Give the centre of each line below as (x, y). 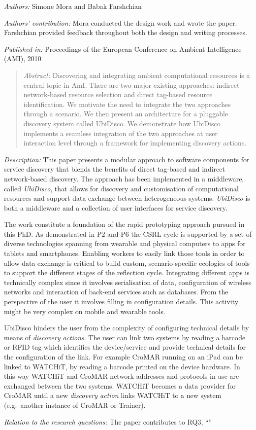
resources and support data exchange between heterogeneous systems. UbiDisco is (127, 198)
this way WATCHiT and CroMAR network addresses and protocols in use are (122, 376)
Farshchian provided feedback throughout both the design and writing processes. (126, 32)
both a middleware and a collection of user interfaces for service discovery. (116, 207)
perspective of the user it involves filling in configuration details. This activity (121, 302)
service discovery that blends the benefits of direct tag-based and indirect (114, 169)
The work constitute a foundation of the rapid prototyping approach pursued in (124, 224)
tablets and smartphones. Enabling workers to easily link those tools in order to (124, 253)
